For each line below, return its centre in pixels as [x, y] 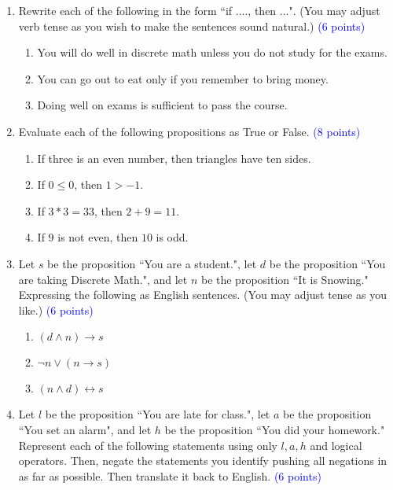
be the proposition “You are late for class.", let [158, 414]
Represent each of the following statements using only [148, 445]
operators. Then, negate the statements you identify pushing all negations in [203, 461]
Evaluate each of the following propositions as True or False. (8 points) [189, 131]
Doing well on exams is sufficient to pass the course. [162, 105]
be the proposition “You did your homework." [275, 429]
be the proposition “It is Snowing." [285, 279]
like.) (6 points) [56, 309]
